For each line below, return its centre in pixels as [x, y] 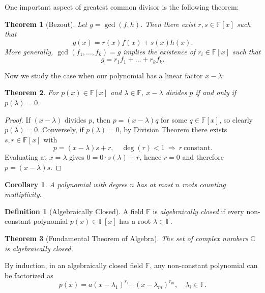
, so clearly [236, 119]
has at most [155, 184]
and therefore [203, 157]
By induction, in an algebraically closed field [74, 265]
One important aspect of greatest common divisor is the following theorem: [122, 7]
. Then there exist [168, 24]
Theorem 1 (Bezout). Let [46, 24]
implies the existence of [159, 51]
